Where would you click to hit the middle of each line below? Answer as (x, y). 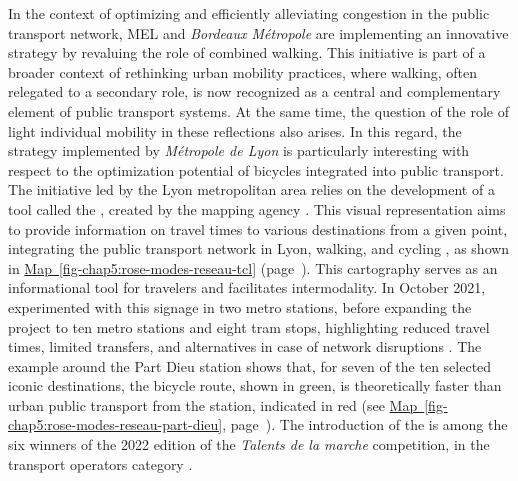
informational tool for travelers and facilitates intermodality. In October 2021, (247, 287)
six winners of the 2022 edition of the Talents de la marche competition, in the (249, 444)
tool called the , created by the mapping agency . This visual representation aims (257, 208)
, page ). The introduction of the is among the (365, 424)
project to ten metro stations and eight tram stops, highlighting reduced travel (249, 326)
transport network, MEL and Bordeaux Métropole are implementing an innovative (258, 32)
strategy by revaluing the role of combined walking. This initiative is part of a (247, 52)
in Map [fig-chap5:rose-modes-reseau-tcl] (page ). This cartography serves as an (253, 267)
